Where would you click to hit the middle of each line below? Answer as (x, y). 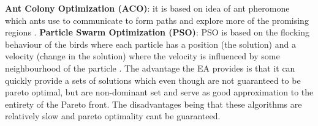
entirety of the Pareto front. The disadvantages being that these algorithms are (153, 104)
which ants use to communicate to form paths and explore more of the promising (157, 20)
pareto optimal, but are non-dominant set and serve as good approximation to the (159, 92)
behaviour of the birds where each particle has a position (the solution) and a (150, 44)
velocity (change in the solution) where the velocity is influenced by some (142, 56)
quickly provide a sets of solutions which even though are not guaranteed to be (153, 80)
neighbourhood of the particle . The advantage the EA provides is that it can (150, 68)
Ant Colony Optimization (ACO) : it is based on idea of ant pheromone (147, 8)
